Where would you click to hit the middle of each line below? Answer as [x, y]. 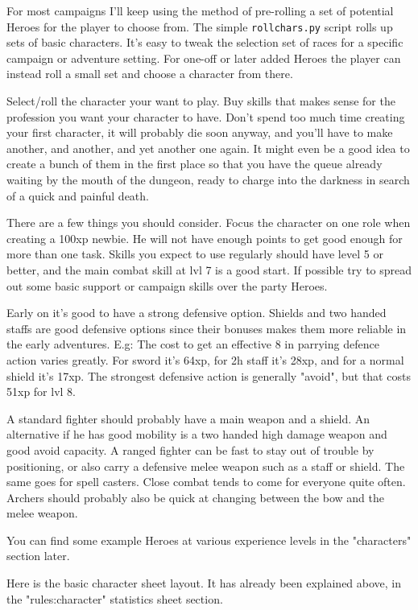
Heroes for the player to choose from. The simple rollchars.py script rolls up [200, 26]
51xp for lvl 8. [41, 392]
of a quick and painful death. [78, 195]
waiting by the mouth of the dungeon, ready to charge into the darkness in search [208, 179]
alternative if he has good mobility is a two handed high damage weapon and [197, 434]
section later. [38, 556]
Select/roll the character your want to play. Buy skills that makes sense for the [201, 101]
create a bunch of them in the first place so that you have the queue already [195, 164]
